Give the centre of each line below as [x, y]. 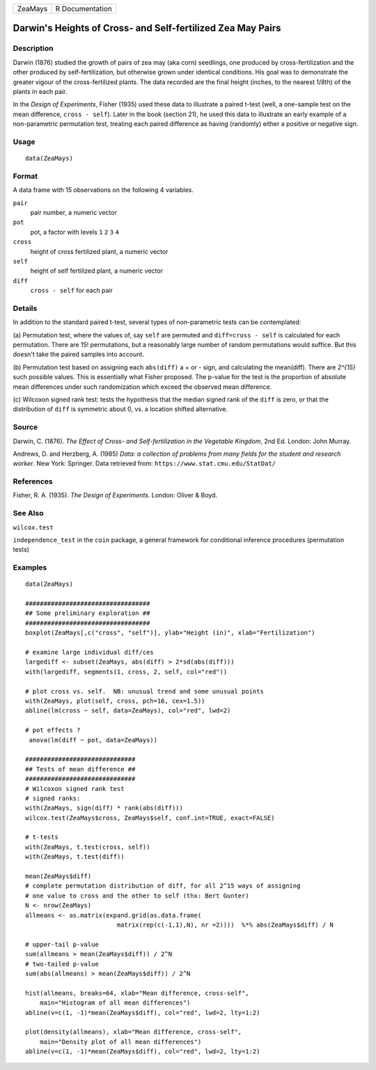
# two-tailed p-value [62, 964]
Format [25, 176]
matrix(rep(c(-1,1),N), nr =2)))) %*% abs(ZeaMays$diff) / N [225, 925]
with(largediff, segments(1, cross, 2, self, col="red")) [126, 672]
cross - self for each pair [72, 290]
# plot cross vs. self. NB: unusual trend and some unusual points [144, 691]
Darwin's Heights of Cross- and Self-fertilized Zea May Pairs [147, 28]
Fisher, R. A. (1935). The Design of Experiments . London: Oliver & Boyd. [115, 495]
